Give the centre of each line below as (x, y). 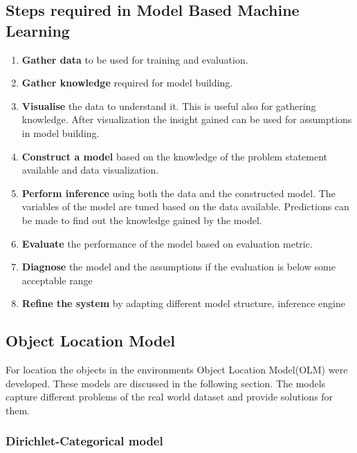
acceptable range (57, 280)
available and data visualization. (90, 170)
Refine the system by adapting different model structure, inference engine (184, 303)
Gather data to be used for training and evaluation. (135, 59)
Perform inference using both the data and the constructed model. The (178, 193)
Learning (38, 30)
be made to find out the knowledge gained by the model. (142, 220)
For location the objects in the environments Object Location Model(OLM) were (177, 370)
